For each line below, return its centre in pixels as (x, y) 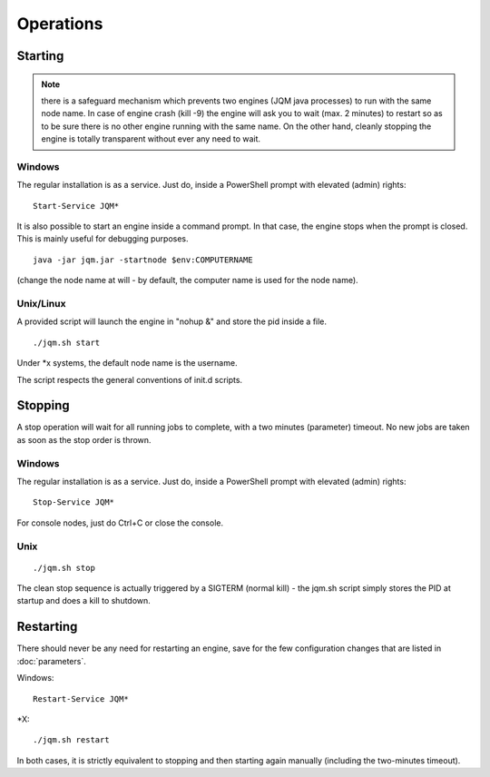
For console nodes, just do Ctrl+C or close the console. (120, 523)
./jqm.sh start (67, 342)
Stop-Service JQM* (74, 502)
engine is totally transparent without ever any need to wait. (151, 139)
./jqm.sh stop (64, 568)
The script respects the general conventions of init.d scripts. (130, 379)
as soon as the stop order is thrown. (84, 439)
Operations (60, 24)
